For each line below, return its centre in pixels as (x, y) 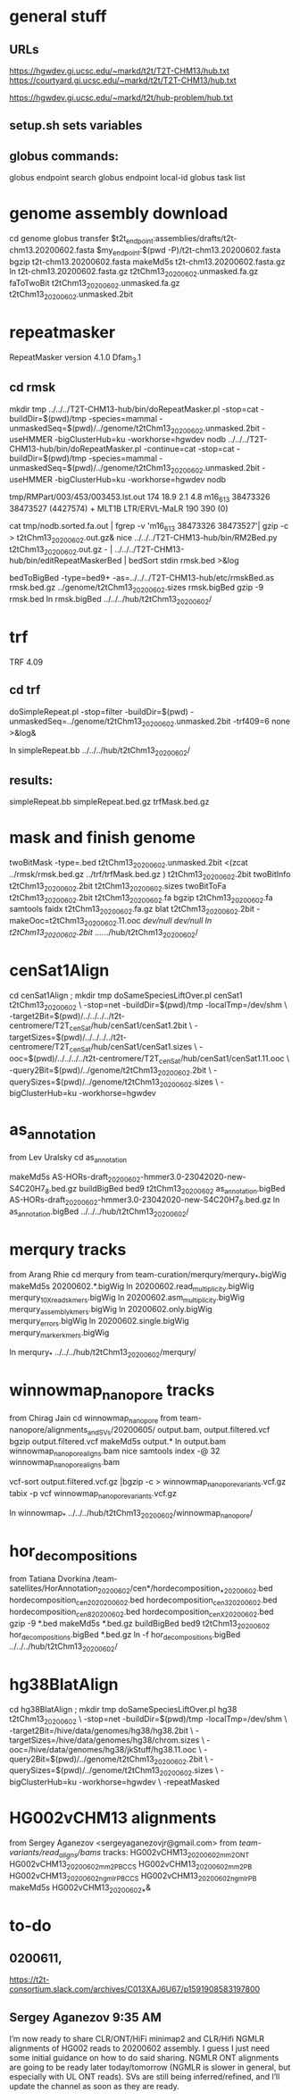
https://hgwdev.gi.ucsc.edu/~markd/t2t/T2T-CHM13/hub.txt (120, 71)
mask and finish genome (103, 838)
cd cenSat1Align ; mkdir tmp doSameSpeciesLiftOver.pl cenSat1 (126, 995)
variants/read (34, 1853)
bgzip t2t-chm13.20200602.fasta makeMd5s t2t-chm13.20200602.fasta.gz (147, 262)
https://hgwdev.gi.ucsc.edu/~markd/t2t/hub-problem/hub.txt (121, 97)
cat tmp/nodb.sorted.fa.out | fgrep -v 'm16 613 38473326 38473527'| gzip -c (149, 527)
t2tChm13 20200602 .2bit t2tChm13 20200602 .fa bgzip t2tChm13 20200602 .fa (142, 898)
